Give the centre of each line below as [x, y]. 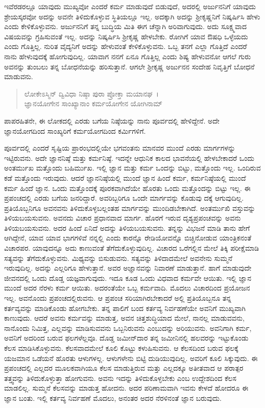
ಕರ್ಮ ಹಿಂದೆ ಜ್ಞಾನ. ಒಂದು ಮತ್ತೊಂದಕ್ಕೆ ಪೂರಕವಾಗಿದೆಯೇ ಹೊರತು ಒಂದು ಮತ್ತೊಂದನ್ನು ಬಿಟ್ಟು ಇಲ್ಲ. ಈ [127, 188]
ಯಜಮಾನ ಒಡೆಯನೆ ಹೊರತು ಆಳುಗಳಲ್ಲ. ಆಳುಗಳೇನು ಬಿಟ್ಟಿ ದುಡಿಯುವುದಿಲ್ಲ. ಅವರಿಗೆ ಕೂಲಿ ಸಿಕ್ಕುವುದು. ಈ [131, 358]
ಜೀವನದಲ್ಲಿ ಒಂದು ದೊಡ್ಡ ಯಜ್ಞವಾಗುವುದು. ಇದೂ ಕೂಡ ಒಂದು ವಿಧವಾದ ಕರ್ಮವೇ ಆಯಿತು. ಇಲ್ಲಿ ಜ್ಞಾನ [128, 278]
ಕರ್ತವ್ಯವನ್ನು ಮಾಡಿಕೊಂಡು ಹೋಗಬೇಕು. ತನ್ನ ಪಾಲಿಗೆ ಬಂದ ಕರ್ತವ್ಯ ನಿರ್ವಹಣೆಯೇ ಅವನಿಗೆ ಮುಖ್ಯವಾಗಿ [125, 308]
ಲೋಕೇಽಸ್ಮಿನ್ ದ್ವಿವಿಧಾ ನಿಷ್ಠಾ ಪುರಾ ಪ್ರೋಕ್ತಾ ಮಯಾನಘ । [91, 93]
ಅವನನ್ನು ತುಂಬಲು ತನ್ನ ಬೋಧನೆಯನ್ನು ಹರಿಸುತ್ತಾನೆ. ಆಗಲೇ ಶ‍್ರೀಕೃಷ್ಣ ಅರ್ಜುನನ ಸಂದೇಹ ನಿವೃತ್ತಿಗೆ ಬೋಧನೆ [129, 66]
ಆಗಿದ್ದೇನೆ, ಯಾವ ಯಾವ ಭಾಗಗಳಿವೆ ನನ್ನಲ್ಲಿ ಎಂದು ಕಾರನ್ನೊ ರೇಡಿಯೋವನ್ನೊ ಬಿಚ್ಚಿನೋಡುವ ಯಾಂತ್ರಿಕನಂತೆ [128, 238]
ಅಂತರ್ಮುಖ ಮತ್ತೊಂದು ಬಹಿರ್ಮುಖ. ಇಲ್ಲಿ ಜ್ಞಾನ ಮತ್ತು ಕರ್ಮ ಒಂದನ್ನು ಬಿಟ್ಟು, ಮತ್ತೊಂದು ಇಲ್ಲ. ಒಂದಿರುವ [132, 168]
